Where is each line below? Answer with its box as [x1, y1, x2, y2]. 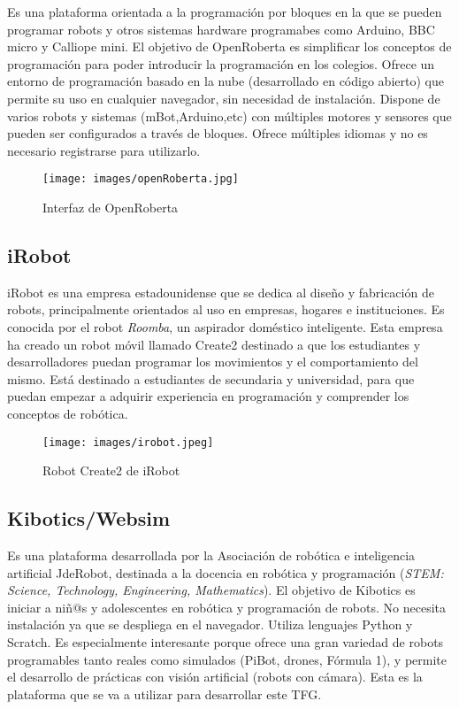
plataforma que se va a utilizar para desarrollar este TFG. [7, 684, 322, 703]
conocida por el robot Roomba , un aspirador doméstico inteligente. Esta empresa [7, 317, 443, 335]
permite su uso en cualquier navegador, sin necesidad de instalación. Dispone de [7, 89, 440, 107]
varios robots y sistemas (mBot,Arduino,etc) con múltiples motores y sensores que [7, 106, 452, 125]
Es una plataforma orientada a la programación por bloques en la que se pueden [7, 3, 442, 20]
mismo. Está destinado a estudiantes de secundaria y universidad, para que [7, 369, 415, 388]
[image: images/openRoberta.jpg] [42, 173, 239, 186]
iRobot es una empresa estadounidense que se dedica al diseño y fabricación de [7, 282, 434, 301]
